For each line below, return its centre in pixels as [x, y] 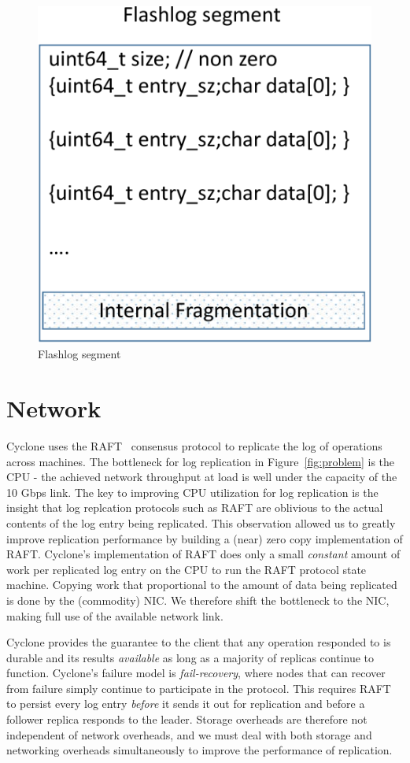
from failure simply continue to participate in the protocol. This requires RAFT [199, 688]
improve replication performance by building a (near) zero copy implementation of [205, 538]
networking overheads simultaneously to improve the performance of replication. [199, 750]
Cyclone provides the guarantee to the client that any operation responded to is [199, 642]
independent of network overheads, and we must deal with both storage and [189, 734]
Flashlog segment [79, 354]
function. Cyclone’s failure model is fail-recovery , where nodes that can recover [196, 673]
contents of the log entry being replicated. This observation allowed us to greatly [201, 522]
